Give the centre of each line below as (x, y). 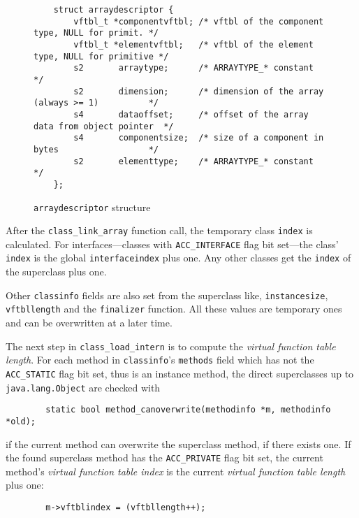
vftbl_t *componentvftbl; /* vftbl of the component (199, 21)
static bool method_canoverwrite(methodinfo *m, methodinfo (188, 410)
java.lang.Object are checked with (83, 387)
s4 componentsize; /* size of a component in (199, 138)
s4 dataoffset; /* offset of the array (191, 114)
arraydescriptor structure (92, 207)
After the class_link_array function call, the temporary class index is (159, 230)
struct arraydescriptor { (113, 10)
